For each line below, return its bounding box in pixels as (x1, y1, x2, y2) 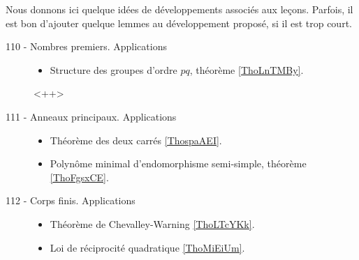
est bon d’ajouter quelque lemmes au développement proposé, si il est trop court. (6, 15, 352, 30)
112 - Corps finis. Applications (6, 193, 135, 208)
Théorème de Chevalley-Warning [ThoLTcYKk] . (50, 216, 255, 231)
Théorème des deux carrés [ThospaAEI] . (50, 132, 222, 147)
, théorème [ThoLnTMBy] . (189, 62, 304, 77)
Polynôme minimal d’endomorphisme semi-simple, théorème (50, 156, 307, 171)
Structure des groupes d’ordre (50, 62, 177, 77)
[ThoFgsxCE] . (50, 169, 109, 184)
